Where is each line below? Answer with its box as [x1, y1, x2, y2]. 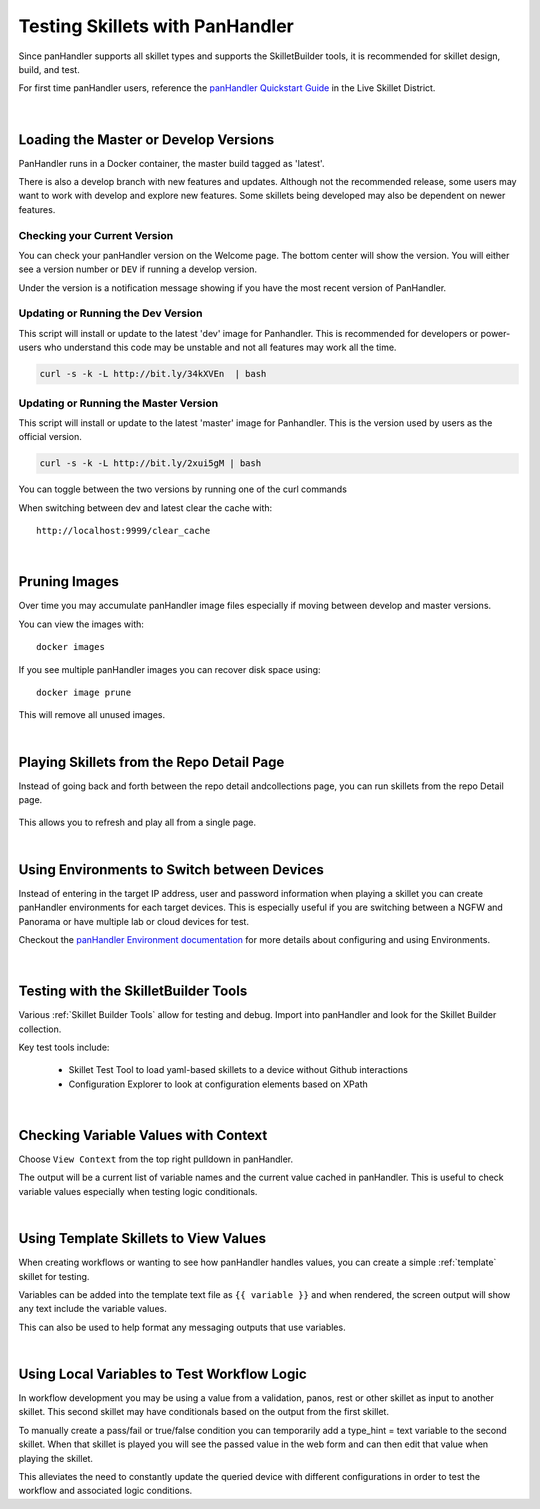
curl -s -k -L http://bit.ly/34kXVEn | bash [39, 368, 267, 380]
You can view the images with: [18, 618, 145, 630]
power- [480, 327, 511, 339]
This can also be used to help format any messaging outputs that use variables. [18, 1321, 346, 1333]
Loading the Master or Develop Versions [18, 131, 275, 148]
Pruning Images [18, 573, 120, 590]
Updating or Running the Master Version [18, 396, 219, 410]
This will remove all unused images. [18, 709, 166, 721]
